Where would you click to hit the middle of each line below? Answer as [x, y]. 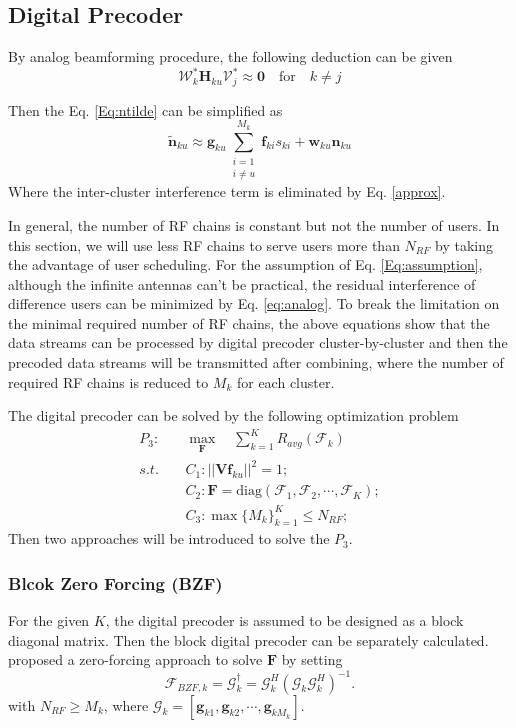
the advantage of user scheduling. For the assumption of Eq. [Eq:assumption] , [245, 264]
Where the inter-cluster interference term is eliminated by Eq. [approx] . [227, 191]
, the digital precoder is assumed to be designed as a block [284, 620]
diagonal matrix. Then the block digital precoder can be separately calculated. [248, 639]
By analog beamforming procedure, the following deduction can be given [230, 56]
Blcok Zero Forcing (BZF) [115, 583]
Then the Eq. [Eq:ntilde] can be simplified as [145, 109]
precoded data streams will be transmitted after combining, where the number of [256, 362]
